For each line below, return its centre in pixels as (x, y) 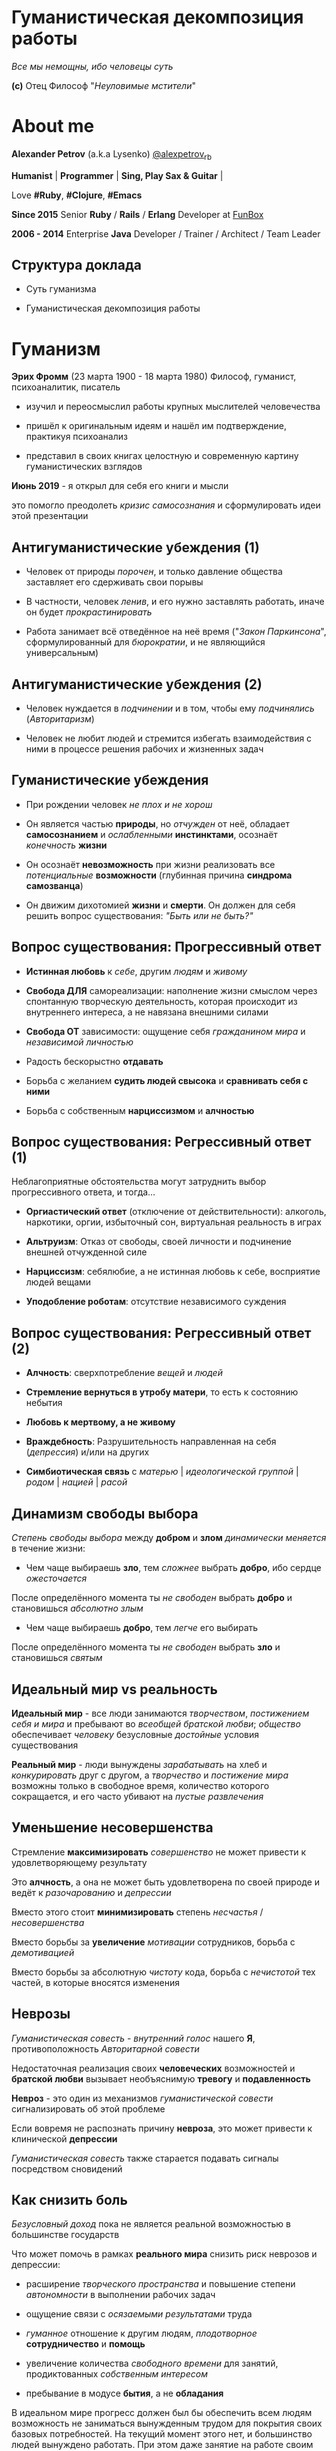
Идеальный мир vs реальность (114, 1689)
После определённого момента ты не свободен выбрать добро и (152, 1598)
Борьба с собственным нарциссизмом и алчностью (140, 1110)
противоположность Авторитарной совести (105, 2048)
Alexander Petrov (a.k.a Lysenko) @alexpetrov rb (112, 154)
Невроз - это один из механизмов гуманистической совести (142, 2098)
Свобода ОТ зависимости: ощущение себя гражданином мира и (165, 1031)
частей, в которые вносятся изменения (95, 1982)
